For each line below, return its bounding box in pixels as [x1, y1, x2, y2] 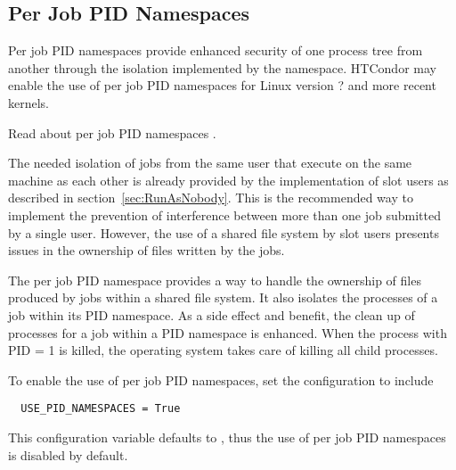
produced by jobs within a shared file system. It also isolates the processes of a [8, 288, 438, 307]
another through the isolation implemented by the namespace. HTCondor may [8, 58, 436, 77]
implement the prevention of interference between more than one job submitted [8, 205, 441, 224]
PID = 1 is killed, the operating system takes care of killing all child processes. [8, 341, 438, 359]
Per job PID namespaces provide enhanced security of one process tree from [8, 41, 423, 60]
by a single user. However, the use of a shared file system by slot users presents [8, 223, 439, 242]
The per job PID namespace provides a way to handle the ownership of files [8, 270, 421, 289]
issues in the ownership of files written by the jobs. [8, 241, 285, 260]
